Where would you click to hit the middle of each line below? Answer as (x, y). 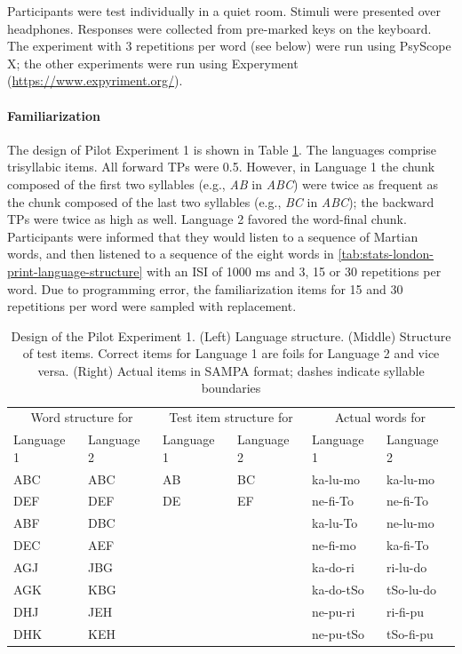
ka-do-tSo (338, 589)
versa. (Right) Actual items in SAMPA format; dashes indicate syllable (231, 370)
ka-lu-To (335, 523)
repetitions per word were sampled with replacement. (152, 306)
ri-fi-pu (406, 611)
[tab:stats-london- (386, 254)
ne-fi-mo (334, 545)
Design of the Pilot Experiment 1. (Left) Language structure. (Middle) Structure (231, 335)
